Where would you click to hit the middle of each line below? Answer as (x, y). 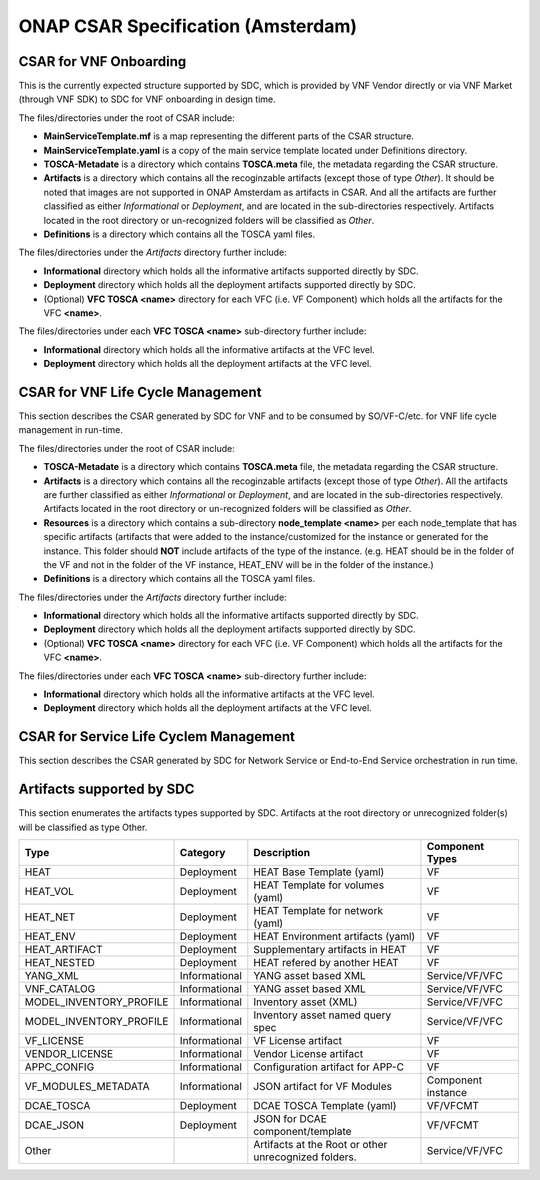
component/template (302, 1132)
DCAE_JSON (54, 1125)
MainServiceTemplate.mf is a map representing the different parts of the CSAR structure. (229, 136)
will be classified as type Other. (83, 827)
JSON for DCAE (290, 1119)
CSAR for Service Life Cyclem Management (156, 736)
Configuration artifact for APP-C (329, 1067)
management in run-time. (71, 430)
